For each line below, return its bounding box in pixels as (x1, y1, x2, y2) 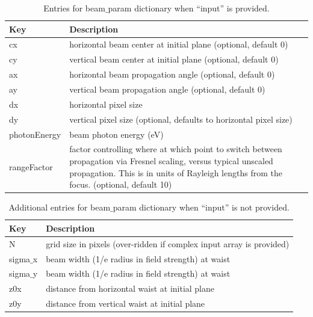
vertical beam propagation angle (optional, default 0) (69, 82, 265, 95)
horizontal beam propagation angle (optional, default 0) (69, 68, 275, 81)
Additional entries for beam (8, 201, 111, 214)
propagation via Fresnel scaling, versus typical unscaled (69, 154, 273, 167)
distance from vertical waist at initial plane (46, 297, 205, 310)
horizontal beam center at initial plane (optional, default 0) (69, 38, 288, 51)
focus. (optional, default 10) (69, 178, 172, 191)
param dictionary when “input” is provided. (108, 2, 270, 14)
